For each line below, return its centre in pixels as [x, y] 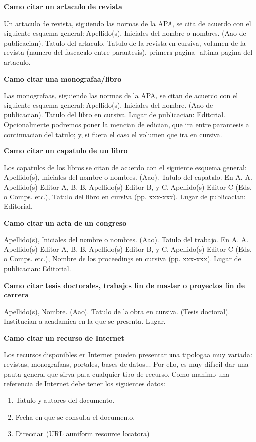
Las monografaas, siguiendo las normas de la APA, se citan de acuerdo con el [121, 95]
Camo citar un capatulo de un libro [66, 151]
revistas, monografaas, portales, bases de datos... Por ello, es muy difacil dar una [126, 364]
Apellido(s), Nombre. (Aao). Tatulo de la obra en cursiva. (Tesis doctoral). [117, 311]
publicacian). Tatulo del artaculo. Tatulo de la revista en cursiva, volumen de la [125, 42]
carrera [17, 295]
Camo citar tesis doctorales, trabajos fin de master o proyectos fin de [125, 285]
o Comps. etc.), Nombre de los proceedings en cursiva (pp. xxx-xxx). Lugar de [123, 259]
